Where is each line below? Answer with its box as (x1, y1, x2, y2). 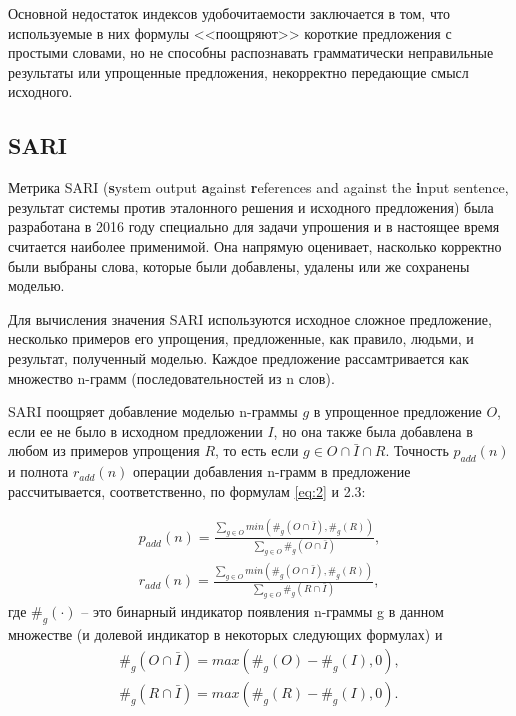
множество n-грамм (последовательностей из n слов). (8, 367, 335, 388)
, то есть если (215, 440, 299, 461)
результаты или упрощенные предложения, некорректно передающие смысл (8, 61, 469, 82)
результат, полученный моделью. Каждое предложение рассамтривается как (8, 347, 469, 368)
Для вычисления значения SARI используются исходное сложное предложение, (8, 308, 492, 329)
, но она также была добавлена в (273, 420, 473, 441)
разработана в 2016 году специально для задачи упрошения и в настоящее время (8, 216, 500, 237)
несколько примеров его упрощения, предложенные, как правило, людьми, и (8, 328, 474, 349)
